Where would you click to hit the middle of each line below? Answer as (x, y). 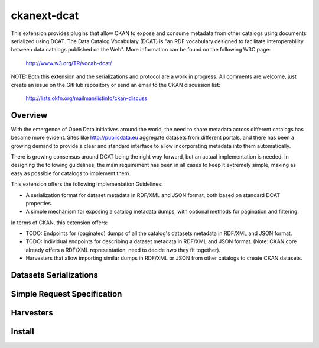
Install (23, 332)
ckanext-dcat (45, 15)
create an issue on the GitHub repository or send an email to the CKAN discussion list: (116, 85)
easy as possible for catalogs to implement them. (71, 173)
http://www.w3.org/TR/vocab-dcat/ (69, 63)
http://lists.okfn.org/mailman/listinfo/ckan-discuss (87, 98)
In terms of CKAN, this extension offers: (59, 223)
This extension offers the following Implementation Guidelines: (87, 184)
